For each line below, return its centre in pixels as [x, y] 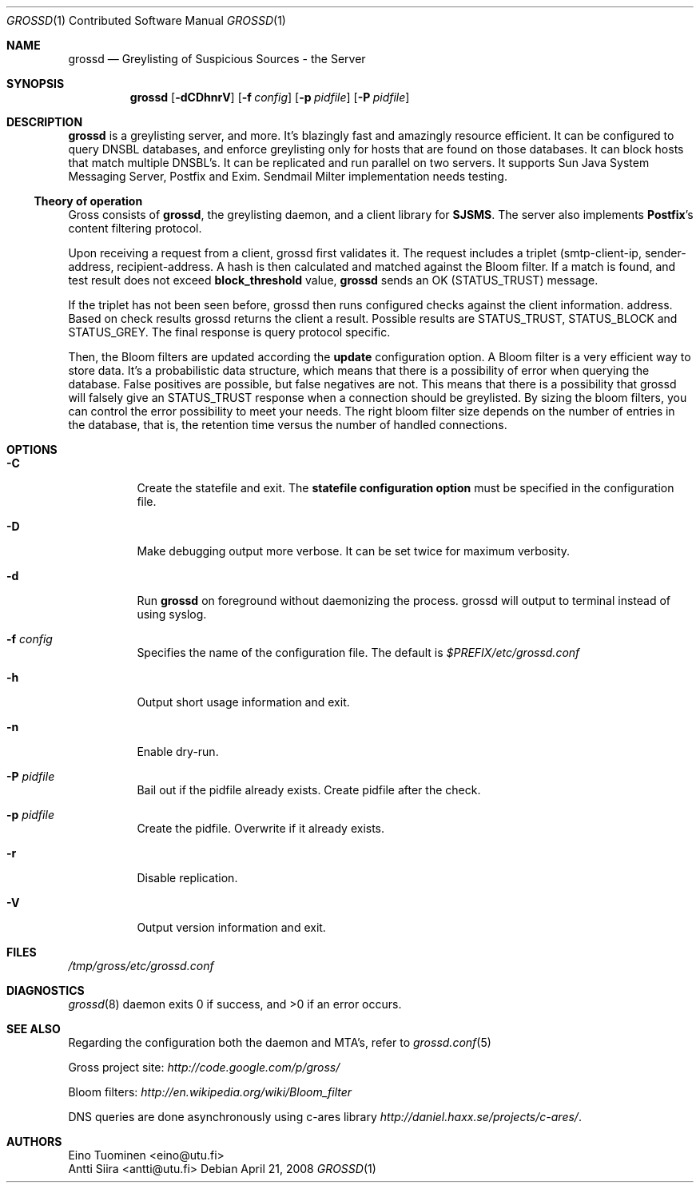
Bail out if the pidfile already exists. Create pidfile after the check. [309, 790]
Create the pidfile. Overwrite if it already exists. [261, 828]
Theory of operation [88, 201]
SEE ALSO [34, 1029]
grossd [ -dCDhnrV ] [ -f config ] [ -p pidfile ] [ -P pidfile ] [270, 97]
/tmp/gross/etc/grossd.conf [141, 966]
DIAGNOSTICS [46, 990]
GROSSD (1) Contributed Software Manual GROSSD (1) [146, 20]
